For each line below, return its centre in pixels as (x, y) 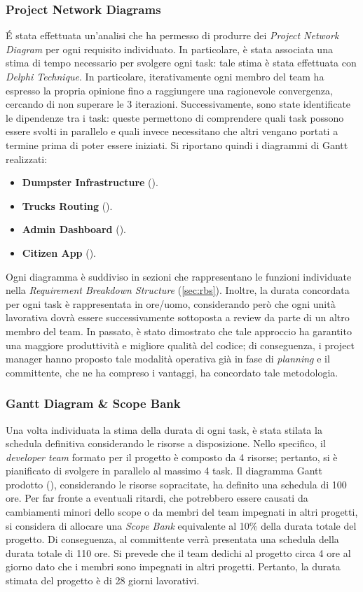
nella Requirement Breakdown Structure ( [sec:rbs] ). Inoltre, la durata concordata (178, 290)
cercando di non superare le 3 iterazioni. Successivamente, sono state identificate (178, 104)
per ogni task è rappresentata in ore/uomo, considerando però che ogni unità (171, 303)
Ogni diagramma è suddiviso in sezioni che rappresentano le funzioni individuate (179, 276)
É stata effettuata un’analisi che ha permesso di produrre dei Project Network (172, 35)
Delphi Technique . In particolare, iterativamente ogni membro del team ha (165, 76)
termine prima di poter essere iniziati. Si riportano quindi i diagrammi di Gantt (177, 145)
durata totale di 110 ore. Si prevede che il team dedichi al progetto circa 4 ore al (178, 552)
